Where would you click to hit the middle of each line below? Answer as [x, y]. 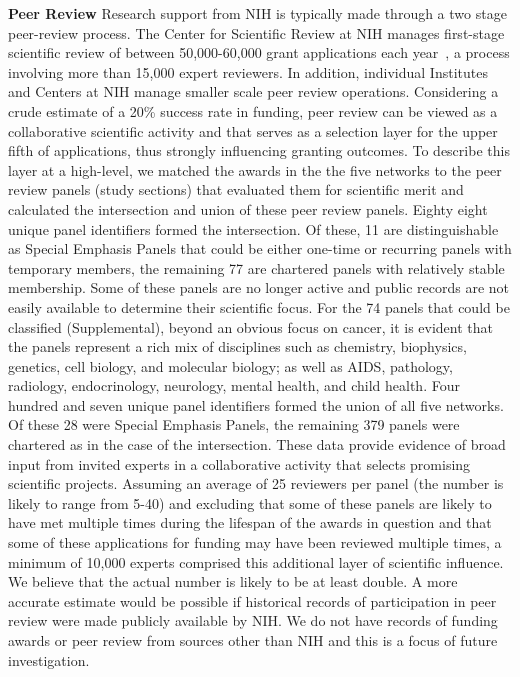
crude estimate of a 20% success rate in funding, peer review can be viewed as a [253, 110]
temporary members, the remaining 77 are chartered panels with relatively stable [256, 267]
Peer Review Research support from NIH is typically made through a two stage [257, 13]
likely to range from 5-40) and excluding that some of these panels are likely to [250, 502]
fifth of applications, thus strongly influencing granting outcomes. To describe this [259, 150]
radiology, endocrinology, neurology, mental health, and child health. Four [234, 385]
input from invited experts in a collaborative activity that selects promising [239, 463]
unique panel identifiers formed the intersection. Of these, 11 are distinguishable [253, 228]
